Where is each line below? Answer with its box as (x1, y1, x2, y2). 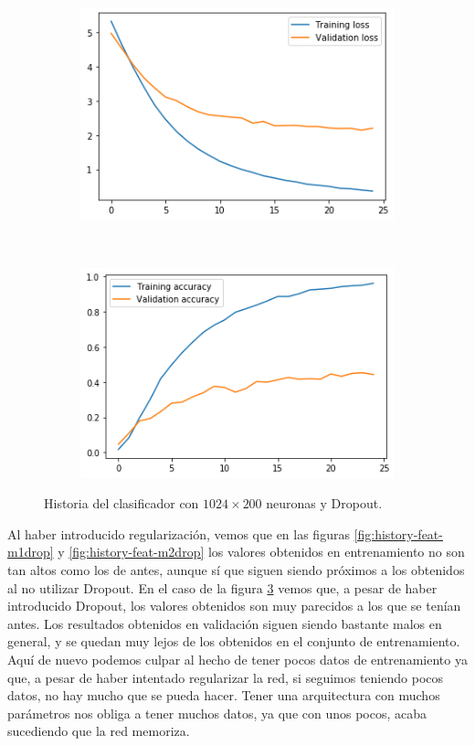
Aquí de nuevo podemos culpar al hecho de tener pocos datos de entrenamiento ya (7, 649, 468, 668)
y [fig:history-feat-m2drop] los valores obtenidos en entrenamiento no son (58, 542, 465, 561)
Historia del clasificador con (44, 494, 199, 513)
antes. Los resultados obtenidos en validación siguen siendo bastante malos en (7, 613, 442, 633)
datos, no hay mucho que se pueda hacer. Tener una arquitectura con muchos (7, 686, 440, 705)
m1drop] (7, 542, 54, 561)
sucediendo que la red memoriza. (7, 721, 190, 741)
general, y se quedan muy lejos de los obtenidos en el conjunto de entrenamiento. (7, 632, 460, 651)
